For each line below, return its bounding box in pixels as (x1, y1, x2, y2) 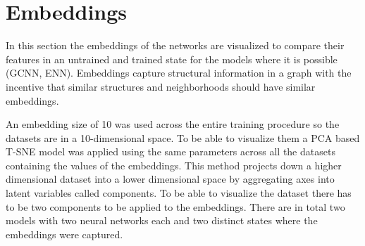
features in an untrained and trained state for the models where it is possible (6, 51, 338, 66)
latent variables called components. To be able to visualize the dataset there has (6, 186, 352, 200)
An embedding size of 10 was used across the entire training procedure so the (6, 117, 340, 131)
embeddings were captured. (6, 226, 123, 241)
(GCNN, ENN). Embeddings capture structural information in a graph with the (6, 65, 352, 80)
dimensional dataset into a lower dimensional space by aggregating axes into (6, 171, 335, 186)
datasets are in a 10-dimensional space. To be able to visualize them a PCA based (6, 130, 360, 145)
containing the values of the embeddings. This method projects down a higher (6, 157, 342, 172)
